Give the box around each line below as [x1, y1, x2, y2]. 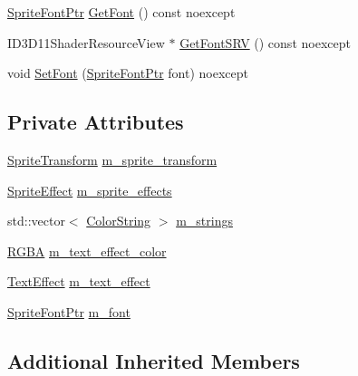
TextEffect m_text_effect [7, 272, 150, 291]
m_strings [176, 211, 233, 230]
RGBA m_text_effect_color [7, 241, 167, 260]
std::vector [7, 211, 65, 230]
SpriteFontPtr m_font [7, 302, 131, 321]
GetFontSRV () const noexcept [179, 33, 351, 52]
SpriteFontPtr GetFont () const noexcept [7, 3, 236, 21]
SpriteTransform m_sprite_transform [7, 149, 218, 169]
